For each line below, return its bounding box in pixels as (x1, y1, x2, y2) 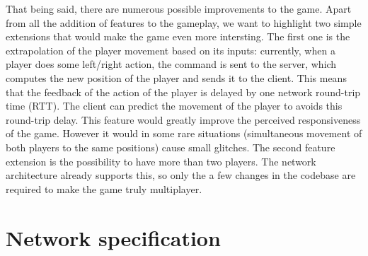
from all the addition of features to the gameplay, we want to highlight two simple (6, 15, 362, 30)
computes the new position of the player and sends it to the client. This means (6, 70, 347, 85)
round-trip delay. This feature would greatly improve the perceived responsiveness (6, 112, 361, 127)
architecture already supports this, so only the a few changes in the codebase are (6, 168, 356, 182)
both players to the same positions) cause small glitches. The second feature (6, 139, 335, 154)
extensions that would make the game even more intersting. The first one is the (6, 29, 350, 44)
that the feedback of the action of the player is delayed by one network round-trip (6, 84, 361, 99)
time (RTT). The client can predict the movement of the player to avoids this (6, 98, 343, 113)
